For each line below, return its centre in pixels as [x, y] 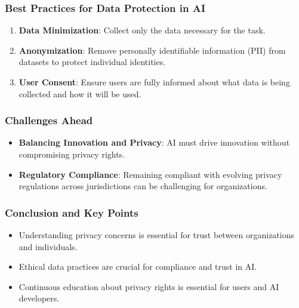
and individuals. [48, 246]
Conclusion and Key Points [72, 212]
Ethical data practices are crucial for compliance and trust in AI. [138, 267]
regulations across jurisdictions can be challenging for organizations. [143, 186]
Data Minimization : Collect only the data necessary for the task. [142, 30]
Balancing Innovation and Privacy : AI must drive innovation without [154, 142]
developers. [39, 298]
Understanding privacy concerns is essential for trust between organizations [157, 235]
